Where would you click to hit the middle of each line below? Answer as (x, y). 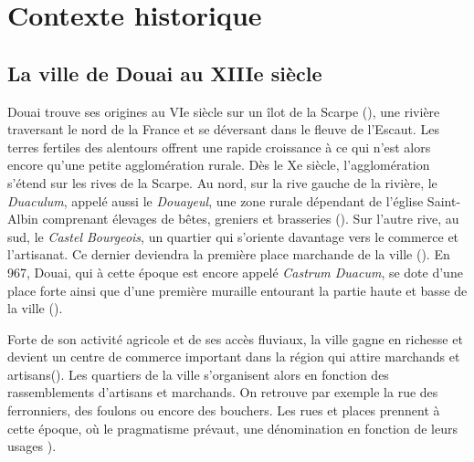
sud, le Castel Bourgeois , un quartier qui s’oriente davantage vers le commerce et (233, 236)
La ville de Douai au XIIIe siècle (165, 73)
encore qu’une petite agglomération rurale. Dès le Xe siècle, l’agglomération (219, 165)
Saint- (444, 200)
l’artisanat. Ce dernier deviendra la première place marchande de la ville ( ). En (229, 254)
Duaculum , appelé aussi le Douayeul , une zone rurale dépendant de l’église (216, 200)
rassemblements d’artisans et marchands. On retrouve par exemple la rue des (223, 392)
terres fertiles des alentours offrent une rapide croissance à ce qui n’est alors (219, 147)
